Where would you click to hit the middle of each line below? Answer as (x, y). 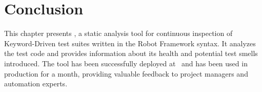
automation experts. (36, 84)
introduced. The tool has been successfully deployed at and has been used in (126, 63)
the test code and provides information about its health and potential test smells (131, 53)
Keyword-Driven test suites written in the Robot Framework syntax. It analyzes (130, 43)
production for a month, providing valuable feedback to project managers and (126, 73)
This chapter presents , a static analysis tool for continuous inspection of (118, 33)
